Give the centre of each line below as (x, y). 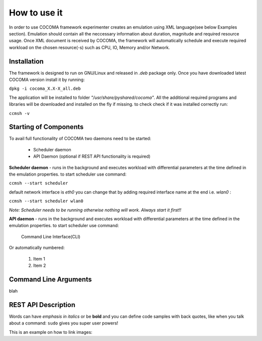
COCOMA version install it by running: (47, 80)
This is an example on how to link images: (51, 332)
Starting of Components (46, 127)
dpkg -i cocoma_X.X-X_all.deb (45, 89)
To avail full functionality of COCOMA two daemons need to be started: (80, 139)
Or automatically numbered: (37, 248)
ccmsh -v (19, 113)
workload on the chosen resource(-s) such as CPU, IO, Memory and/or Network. (89, 47)
